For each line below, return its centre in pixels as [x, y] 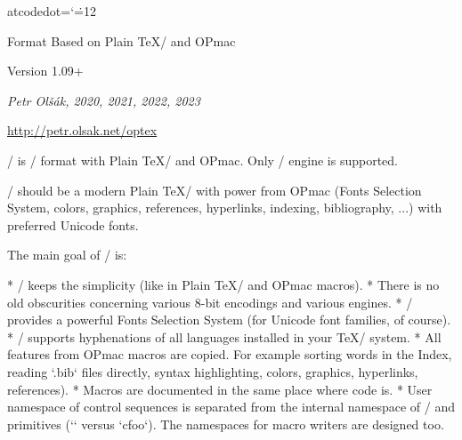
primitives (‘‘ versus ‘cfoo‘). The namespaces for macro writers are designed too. [226, 424]
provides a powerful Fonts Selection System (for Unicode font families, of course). [229, 320]
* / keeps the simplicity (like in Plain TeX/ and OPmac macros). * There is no [223, 284]
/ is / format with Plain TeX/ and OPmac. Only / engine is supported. [203, 160]
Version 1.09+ [45, 71]
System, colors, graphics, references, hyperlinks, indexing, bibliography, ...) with [225, 208]
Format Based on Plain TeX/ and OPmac [122, 40]
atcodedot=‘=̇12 [52, 11]
